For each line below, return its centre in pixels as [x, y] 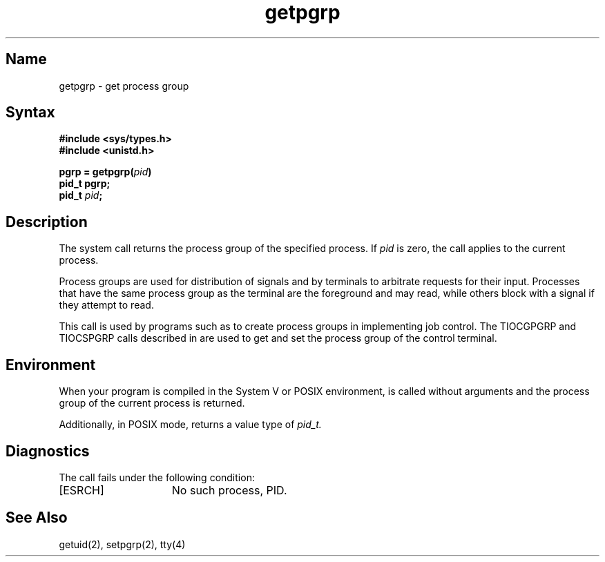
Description [47, 222]
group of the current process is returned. [152, 403]
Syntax [30, 113]
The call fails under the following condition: [157, 477]
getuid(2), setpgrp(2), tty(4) [122, 544]
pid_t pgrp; [85, 184]
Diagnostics [48, 451]
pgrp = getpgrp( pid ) [105, 172]
